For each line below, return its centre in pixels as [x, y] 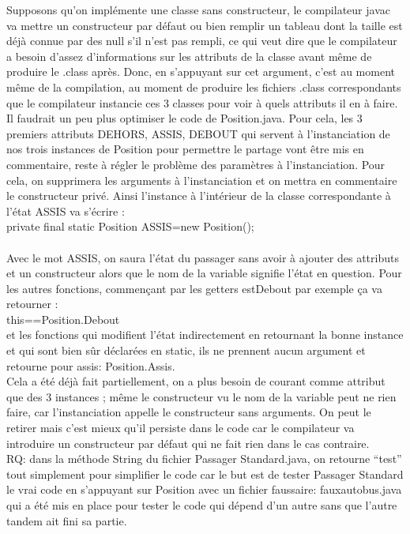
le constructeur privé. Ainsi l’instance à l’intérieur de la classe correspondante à [199, 196]
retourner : [32, 304]
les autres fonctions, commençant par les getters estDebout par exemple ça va [194, 288]
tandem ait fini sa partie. [67, 520]
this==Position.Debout [63, 319]
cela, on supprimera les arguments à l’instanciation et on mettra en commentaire [202, 180]
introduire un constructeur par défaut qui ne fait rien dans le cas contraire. [188, 443]
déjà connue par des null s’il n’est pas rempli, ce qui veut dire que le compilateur [202, 41]
